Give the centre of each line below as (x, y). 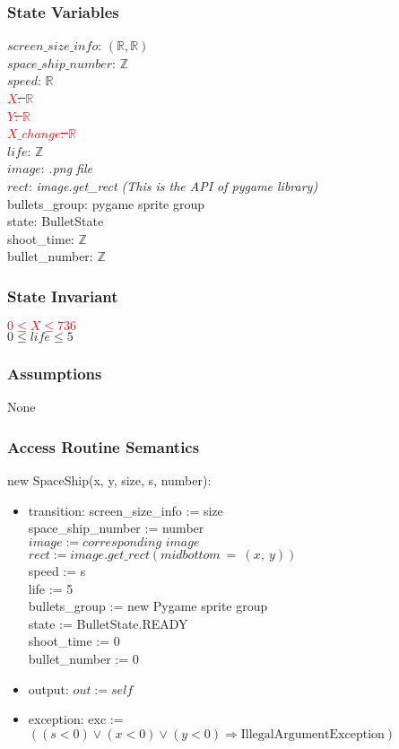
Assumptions (55, 374)
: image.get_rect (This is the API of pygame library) (173, 185)
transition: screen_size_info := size (126, 510)
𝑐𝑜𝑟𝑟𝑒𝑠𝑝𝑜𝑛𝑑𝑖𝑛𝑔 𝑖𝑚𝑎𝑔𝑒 (141, 542)
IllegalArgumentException (312, 734)
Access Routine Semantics (104, 446)
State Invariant (63, 296)
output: (48, 688)
